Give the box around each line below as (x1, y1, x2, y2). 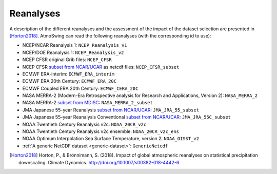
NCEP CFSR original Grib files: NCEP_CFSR (22, 56, 112, 63)
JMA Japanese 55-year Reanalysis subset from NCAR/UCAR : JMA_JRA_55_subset (22, 107, 200, 113)
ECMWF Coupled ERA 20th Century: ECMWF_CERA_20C (22, 85, 138, 91)
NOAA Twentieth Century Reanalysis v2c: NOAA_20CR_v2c (22, 121, 147, 127)
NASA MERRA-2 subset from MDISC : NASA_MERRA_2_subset (22, 100, 153, 106)
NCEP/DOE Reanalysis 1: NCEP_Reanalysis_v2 (22, 49, 124, 55)
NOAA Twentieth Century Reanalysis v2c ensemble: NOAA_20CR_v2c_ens (22, 128, 180, 134)
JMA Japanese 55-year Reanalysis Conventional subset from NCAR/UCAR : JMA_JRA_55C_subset (22, 114, 231, 120)
